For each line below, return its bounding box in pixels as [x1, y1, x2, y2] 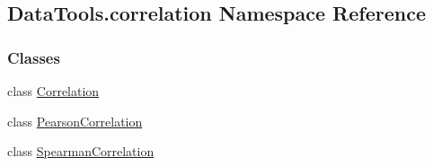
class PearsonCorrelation [7, 111, 143, 130]
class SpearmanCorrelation [7, 142, 155, 161]
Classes [7, 46, 60, 68]
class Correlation [7, 82, 100, 100]
